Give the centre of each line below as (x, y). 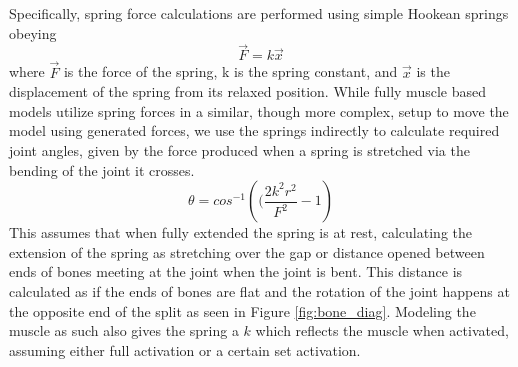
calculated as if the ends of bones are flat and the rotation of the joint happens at (259, 290)
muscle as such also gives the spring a (124, 330)
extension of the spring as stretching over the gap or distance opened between (247, 251)
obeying (33, 32)
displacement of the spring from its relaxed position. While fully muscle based (247, 91)
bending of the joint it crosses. (102, 169)
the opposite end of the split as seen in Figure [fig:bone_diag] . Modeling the (242, 310)
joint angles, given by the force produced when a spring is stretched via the (239, 150)
